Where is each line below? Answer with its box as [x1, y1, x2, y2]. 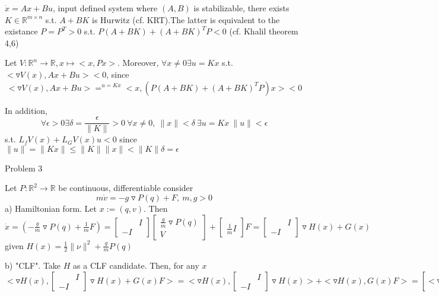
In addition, [5, 104, 47, 116]
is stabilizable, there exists [193, 2, 290, 14]
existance [5, 25, 38, 37]
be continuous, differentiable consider [58, 182, 193, 194]
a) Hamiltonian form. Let [5, 202, 97, 214]
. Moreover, [117, 56, 159, 69]
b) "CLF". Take [5, 259, 61, 272]
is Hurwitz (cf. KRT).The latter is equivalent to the [92, 13, 280, 26]
